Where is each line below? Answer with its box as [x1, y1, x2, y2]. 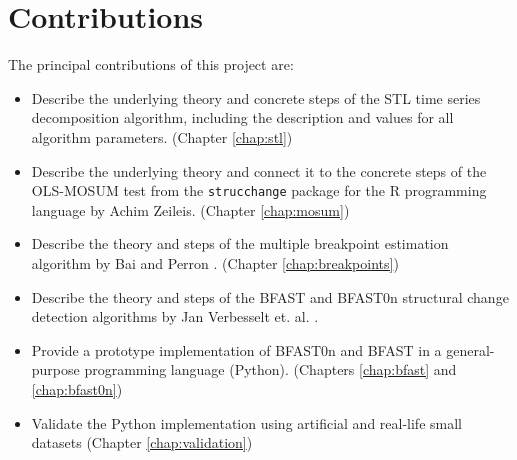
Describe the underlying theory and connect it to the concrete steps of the [31, 160, 487, 181]
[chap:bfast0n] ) [31, 378, 123, 399]
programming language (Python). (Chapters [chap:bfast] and [84, 359, 457, 380]
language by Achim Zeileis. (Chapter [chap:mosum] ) [31, 199, 350, 220]
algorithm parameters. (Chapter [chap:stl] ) [31, 126, 293, 147]
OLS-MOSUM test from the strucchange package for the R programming [31, 180, 487, 201]
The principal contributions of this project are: [8, 54, 294, 75]
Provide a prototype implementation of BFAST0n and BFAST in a [31, 339, 442, 360]
